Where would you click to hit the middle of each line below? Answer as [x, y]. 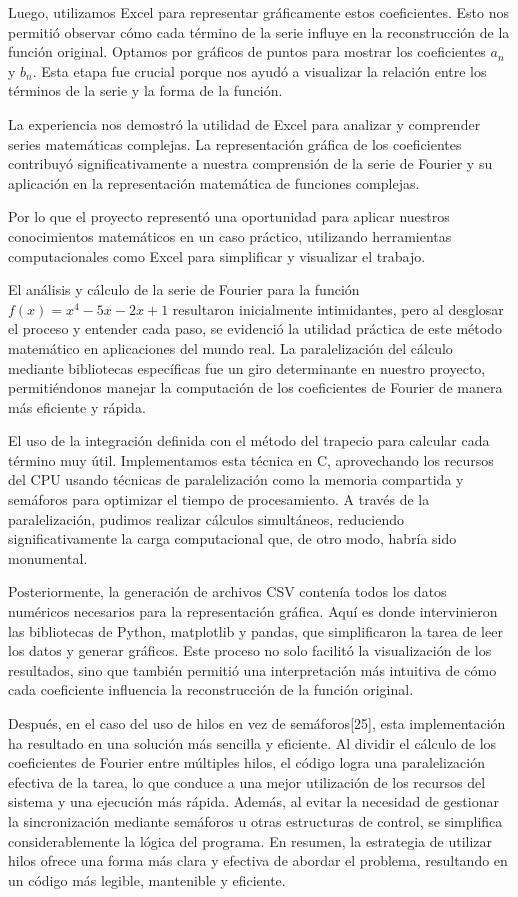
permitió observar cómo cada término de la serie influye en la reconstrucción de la [259, 31]
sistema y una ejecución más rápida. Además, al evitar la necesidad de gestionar [253, 801]
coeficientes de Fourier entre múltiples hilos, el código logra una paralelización [247, 762]
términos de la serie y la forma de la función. [145, 90]
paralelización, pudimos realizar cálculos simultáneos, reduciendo [206, 518]
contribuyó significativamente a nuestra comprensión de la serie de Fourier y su [250, 163]
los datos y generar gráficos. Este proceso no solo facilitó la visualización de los [250, 650]
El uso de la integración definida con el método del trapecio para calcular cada [249, 440]
